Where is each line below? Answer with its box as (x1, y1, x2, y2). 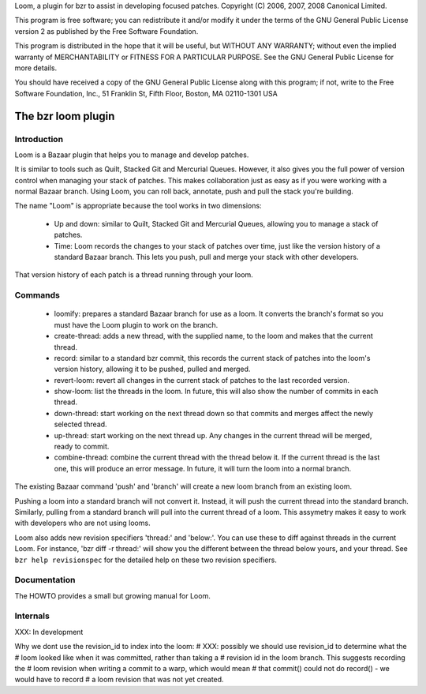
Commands (14, 290, 61, 301)
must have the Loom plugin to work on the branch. (54, 320, 219, 329)
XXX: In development (14, 627, 84, 636)
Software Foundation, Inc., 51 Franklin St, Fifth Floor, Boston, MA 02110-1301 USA (14, 88, 278, 98)
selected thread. (54, 419, 107, 430)
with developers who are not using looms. (14, 518, 151, 528)
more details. (14, 63, 58, 73)
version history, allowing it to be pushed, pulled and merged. (54, 364, 251, 374)
